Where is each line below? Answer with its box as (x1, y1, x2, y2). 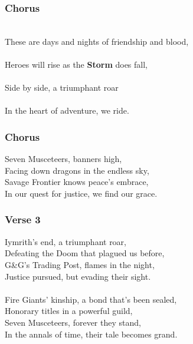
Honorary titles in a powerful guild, (5, 305, 133, 317)
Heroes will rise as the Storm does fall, (5, 58, 148, 70)
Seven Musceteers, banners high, (5, 153, 122, 165)
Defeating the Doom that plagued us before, (5, 247, 165, 259)
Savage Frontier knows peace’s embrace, (5, 176, 149, 188)
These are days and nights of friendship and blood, (5, 35, 189, 47)
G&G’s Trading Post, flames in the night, (5, 258, 155, 270)
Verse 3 (5, 212, 41, 227)
